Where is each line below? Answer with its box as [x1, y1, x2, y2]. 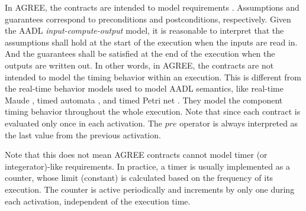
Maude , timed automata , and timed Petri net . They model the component [5, 93, 283, 106]
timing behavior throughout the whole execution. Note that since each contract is [5, 105, 301, 118]
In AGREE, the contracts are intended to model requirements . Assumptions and [5, 1, 299, 13]
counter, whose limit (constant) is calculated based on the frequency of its [5, 171, 273, 184]
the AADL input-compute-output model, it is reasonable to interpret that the [5, 24, 284, 37]
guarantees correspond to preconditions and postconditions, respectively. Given [5, 12, 291, 25]
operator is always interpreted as [179, 116, 298, 129]
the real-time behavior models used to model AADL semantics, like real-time [5, 82, 284, 95]
